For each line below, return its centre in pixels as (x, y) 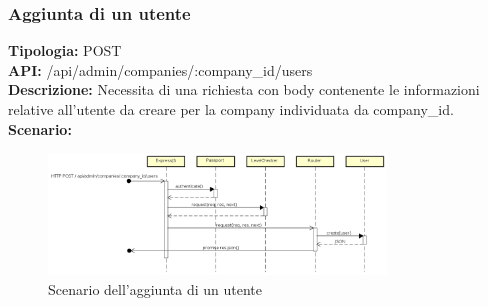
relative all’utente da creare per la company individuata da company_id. (231, 109)
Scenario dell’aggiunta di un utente (155, 288)
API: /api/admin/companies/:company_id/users (160, 69)
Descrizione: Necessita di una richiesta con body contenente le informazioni (244, 89)
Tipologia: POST (65, 50)
